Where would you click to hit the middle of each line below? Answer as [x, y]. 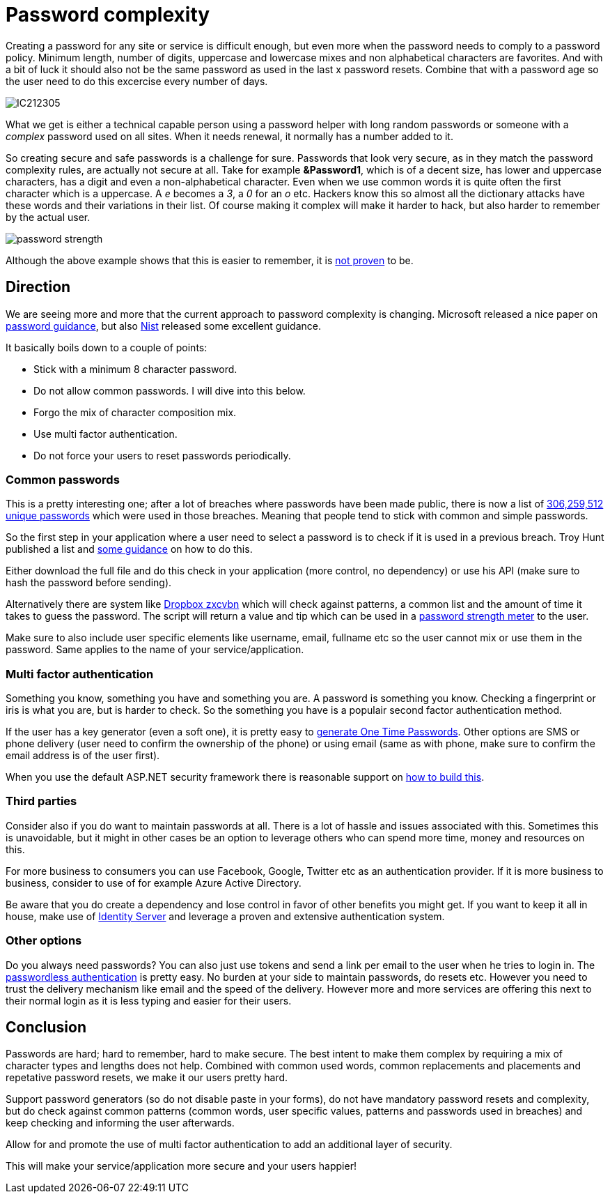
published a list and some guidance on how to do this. [129, 549]
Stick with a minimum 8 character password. [135, 369]
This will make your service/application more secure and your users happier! [181, 1166]
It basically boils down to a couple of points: [107, 347]
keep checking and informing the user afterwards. [120, 1123]
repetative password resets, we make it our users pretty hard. [147, 1078]
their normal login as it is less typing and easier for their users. [149, 1000]
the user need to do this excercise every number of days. [137, 81]
